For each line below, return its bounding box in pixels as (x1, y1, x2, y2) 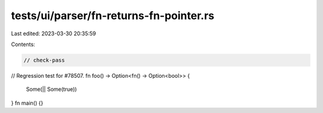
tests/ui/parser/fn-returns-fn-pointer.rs (11, 9, 215, 22)
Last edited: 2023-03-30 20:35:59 (11, 30, 96, 37)
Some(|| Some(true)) (26, 85, 77, 93)
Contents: (11, 41, 35, 48)
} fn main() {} (11, 99, 44, 106)
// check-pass (23, 57, 65, 63)
